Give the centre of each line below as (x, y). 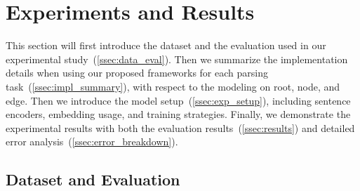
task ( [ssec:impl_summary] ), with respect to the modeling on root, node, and (173, 86)
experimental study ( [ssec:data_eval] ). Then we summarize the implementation (177, 59)
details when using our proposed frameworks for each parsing (137, 73)
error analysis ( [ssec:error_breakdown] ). (92, 141)
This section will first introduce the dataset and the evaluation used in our (166, 45)
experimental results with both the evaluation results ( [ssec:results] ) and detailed (180, 127)
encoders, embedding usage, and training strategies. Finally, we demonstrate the (178, 114)
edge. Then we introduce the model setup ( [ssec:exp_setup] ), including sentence (178, 100)
